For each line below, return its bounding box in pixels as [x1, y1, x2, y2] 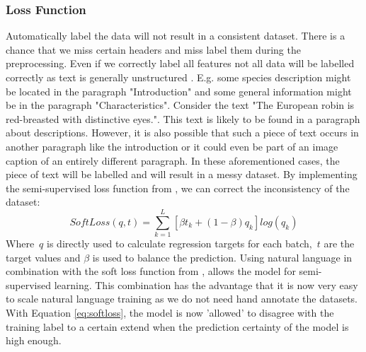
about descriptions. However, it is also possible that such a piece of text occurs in [6, 125, 359, 140]
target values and [6, 250, 81, 264]
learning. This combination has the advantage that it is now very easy [54, 277, 358, 292]
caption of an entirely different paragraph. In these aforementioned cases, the [6, 153, 340, 168]
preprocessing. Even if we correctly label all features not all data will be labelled [6, 56, 355, 71]
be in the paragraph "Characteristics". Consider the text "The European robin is [6, 98, 355, 112]
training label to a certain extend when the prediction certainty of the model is [6, 319, 349, 334]
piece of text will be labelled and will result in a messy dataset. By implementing [6, 167, 358, 182]
